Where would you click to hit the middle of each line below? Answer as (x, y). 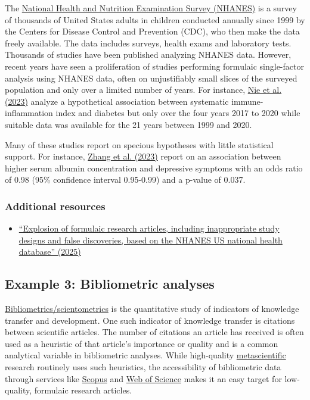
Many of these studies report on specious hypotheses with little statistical (139, 144)
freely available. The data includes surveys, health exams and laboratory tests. (148, 43)
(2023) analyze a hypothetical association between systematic (117, 101)
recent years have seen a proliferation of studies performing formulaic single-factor (154, 66)
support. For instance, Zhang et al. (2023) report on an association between (143, 156)
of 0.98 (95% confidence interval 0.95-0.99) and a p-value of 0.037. (125, 179)
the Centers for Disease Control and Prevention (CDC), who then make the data (152, 31)
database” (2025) (50, 251)
